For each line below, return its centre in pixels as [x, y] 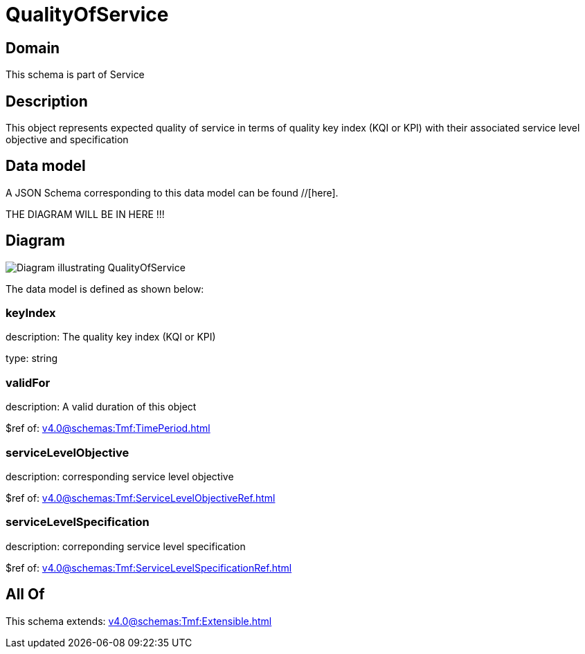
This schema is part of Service [75, 75]
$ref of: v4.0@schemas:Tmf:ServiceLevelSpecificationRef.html [149, 567]
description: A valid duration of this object [101, 407]
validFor [28, 382]
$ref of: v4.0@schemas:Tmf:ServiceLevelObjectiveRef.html [141, 498]
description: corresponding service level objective [120, 476]
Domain [33, 48]
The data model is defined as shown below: [105, 289]
